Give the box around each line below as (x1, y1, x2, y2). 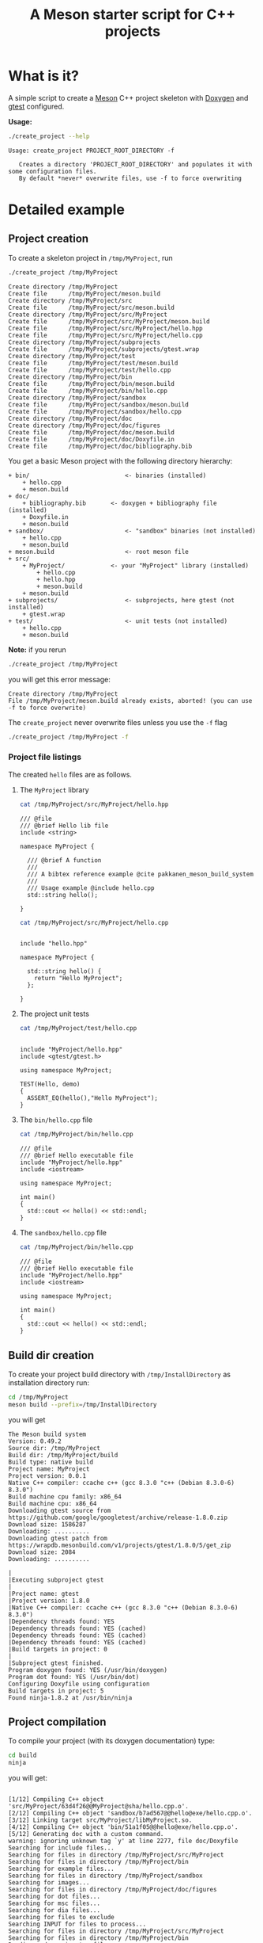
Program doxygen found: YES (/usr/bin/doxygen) (8, 1666, 168, 1674)
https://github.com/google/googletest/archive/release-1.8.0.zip (8, 1514, 227, 1521)
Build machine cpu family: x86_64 (8, 1492, 122, 1501)
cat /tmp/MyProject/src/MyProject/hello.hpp (19, 800, 169, 808)
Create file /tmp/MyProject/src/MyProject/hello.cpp (8, 331, 203, 339)
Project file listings (8, 751, 81, 762)
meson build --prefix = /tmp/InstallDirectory (8, 1400, 157, 1408)
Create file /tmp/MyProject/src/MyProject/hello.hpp (8, 324, 203, 332)
